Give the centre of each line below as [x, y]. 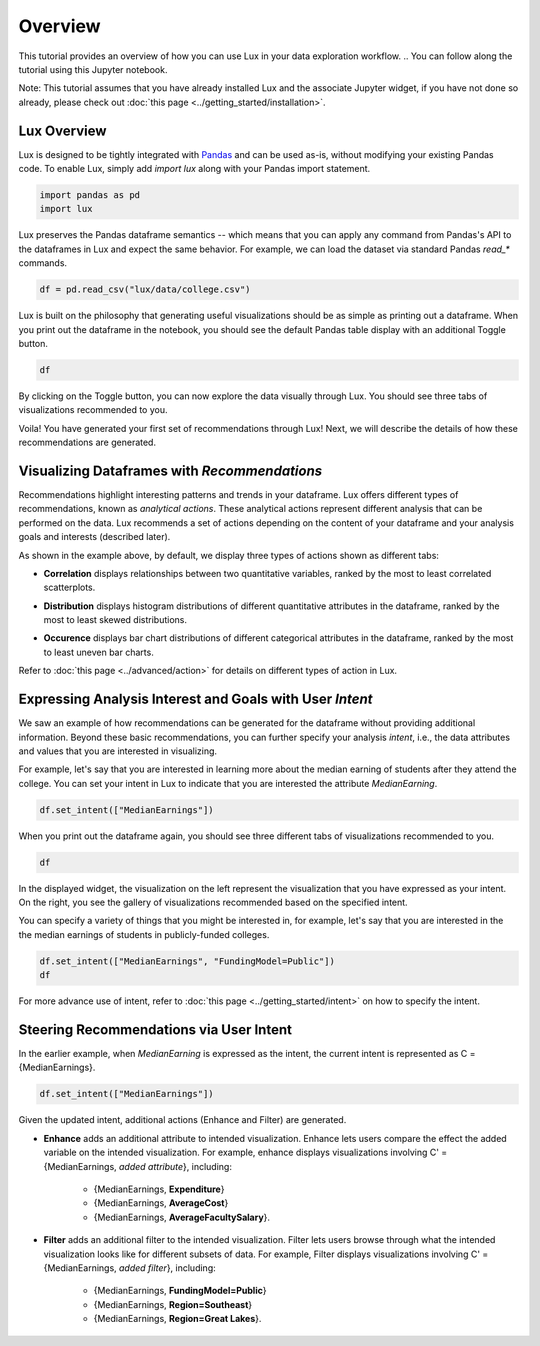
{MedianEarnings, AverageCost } [161, 1203]
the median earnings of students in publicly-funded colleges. [144, 934]
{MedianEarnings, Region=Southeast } [173, 1304]
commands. [43, 263]
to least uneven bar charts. [98, 652]
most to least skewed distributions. [115, 620]
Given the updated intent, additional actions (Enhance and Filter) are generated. [182, 1120]
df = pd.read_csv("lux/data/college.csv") [145, 289]
